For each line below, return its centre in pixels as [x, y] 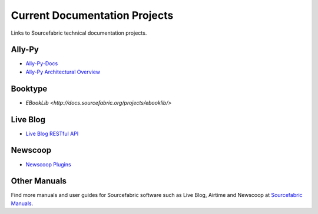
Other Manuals [39, 181]
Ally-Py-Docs [42, 63]
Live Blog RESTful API [52, 133]
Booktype [29, 88]
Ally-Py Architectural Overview [63, 72]
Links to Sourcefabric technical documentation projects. [79, 33]
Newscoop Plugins [48, 164]
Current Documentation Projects [92, 15]
